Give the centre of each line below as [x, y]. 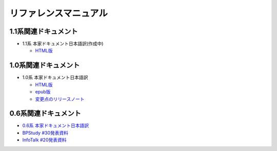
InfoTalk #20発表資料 [44, 140]
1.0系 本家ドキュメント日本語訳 [55, 78]
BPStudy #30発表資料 [45, 133]
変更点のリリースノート [60, 99]
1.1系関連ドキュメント [44, 31]
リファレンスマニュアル [58, 13]
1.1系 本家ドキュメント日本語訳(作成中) [63, 44]
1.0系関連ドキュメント [45, 66]
